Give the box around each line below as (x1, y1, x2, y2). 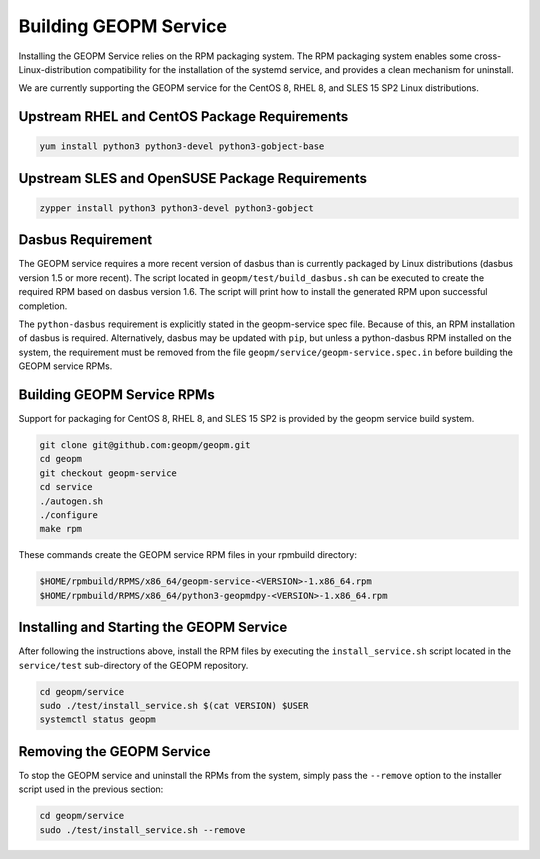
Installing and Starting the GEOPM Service (18, 619, 288, 636)
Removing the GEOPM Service (18, 743, 211, 760)
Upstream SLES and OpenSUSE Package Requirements (18, 170, 367, 187)
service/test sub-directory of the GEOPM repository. (18, 659, 249, 671)
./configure (39, 510, 99, 520)
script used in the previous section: (18, 783, 164, 795)
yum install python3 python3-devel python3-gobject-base (39, 141, 325, 152)
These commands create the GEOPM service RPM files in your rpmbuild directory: (18, 549, 358, 561)
